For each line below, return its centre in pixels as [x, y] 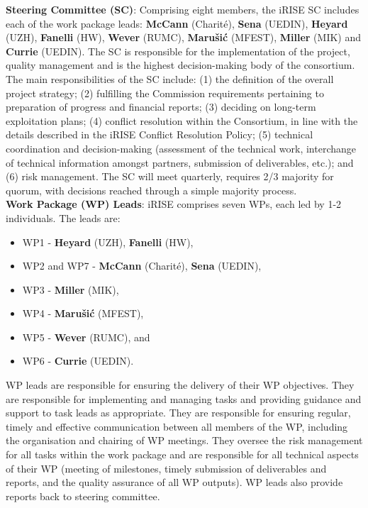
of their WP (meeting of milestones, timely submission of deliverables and [166, 468]
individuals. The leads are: [63, 217]
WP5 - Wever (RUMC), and [86, 337]
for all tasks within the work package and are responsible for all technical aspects [182, 454]
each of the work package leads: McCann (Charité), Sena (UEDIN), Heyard [177, 23]
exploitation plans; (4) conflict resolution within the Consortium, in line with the [182, 120]
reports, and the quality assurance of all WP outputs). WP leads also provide [174, 482]
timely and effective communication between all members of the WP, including [177, 426]
